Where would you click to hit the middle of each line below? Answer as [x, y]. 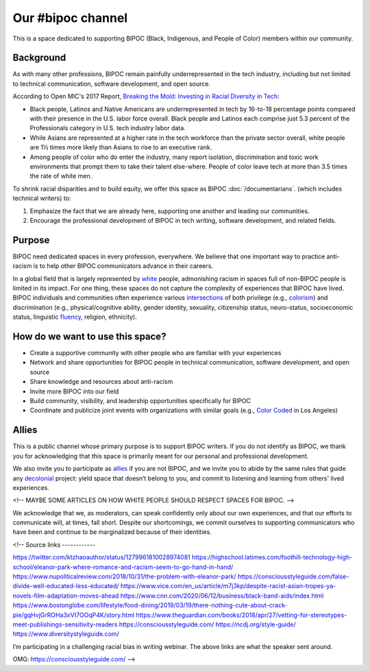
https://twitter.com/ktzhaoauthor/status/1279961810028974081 [102, 557]
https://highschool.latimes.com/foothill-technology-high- [272, 557]
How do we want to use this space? [89, 336]
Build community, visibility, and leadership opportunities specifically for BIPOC [140, 401]
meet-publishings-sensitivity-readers [65, 624]
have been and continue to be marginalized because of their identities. [112, 532]
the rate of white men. [61, 176]
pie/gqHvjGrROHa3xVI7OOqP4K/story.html [74, 615]
